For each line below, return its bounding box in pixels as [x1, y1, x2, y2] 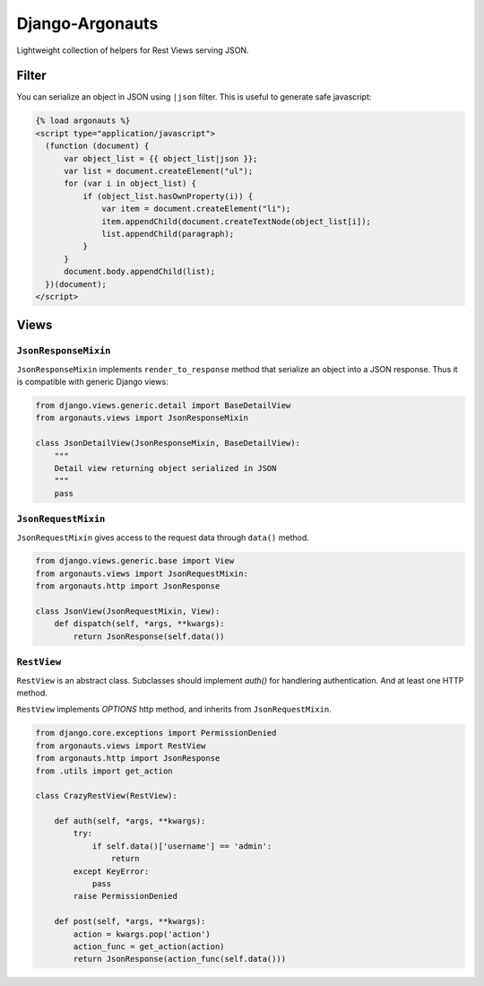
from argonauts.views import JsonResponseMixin [35, 413, 248, 423]
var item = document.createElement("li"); [101, 204, 291, 214]
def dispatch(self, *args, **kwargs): [54, 619, 225, 629]
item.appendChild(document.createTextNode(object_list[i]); [101, 216, 372, 226]
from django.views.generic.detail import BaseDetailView [35, 400, 291, 411]
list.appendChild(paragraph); [101, 229, 235, 239]
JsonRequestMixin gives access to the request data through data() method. [16, 532, 309, 543]
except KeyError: [73, 866, 150, 877]
